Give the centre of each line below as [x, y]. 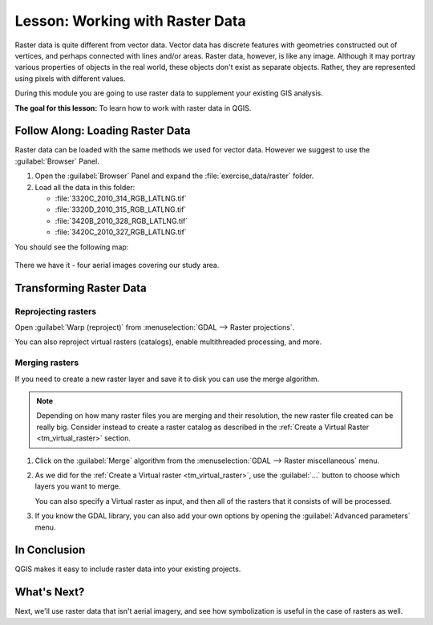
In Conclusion [50, 550]
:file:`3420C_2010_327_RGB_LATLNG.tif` [121, 232]
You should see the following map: [72, 247]
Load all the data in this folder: [85, 187]
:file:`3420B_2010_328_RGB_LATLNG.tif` [121, 221]
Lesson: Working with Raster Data [130, 21]
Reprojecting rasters [56, 311]
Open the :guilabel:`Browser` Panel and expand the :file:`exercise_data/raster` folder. [174, 176]
